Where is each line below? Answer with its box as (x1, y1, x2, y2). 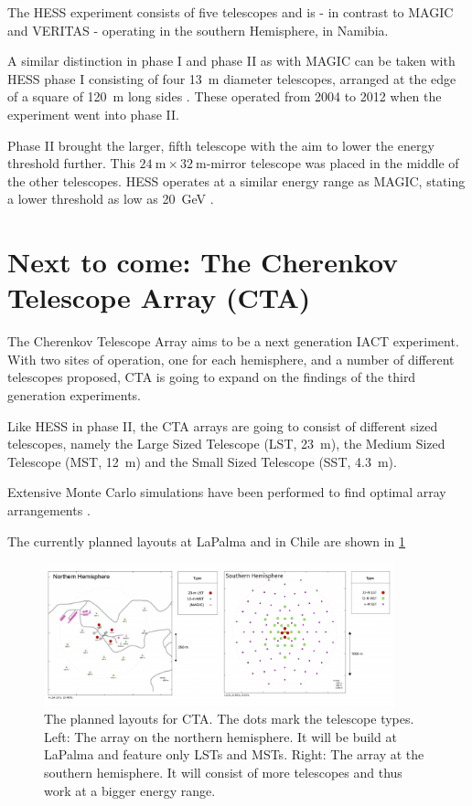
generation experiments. (7, 386, 141, 405)
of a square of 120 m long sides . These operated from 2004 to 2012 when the (7, 87, 442, 106)
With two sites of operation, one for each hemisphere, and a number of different (7, 349, 455, 368)
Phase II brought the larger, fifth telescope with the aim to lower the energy (7, 135, 434, 154)
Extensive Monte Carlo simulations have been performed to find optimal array (7, 483, 446, 502)
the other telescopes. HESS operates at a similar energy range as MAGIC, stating (7, 171, 466, 190)
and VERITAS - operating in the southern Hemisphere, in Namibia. (7, 20, 389, 39)
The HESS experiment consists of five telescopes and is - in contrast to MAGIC (7, 3, 454, 21)
